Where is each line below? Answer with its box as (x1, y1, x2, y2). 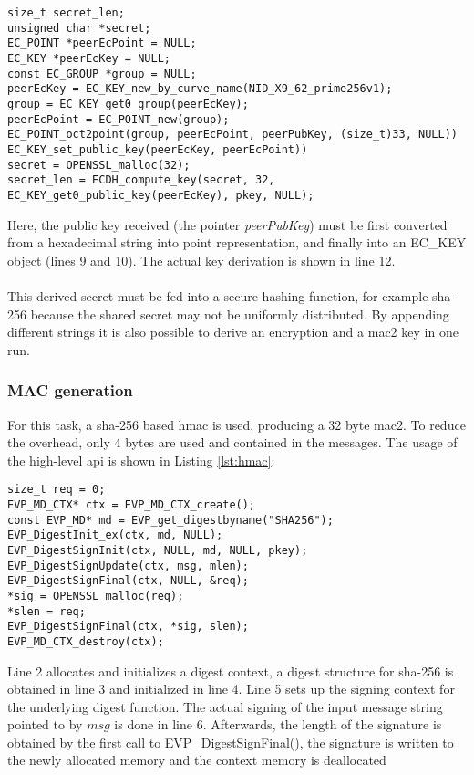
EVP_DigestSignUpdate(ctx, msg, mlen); (7, 559, 249, 572)
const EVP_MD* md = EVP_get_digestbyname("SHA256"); (7, 513, 334, 527)
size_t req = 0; (7, 483, 106, 497)
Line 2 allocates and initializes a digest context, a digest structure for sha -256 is (7, 661, 454, 680)
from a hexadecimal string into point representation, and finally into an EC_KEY (7, 233, 467, 252)
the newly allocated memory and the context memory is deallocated (7, 750, 386, 770)
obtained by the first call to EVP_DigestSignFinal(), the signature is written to (7, 732, 454, 751)
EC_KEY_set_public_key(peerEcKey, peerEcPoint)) (7, 142, 308, 156)
